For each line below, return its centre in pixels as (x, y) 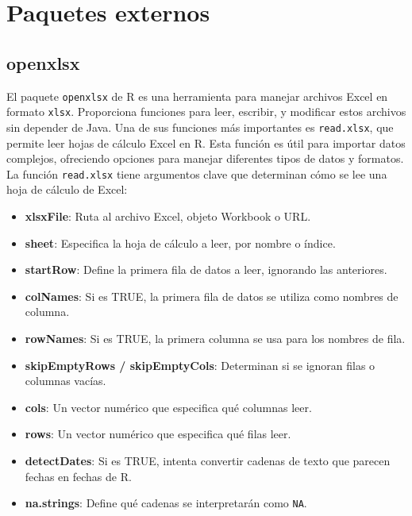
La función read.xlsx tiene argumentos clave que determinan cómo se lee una (197, 173)
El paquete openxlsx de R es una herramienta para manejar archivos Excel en (197, 96)
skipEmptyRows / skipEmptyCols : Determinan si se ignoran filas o (200, 365)
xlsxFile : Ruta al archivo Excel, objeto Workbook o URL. (168, 216)
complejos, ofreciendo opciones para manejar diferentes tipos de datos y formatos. (205, 158)
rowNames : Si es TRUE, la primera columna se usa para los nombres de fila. (215, 338)
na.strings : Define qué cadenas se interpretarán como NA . (166, 503)
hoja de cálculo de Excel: (67, 189)
